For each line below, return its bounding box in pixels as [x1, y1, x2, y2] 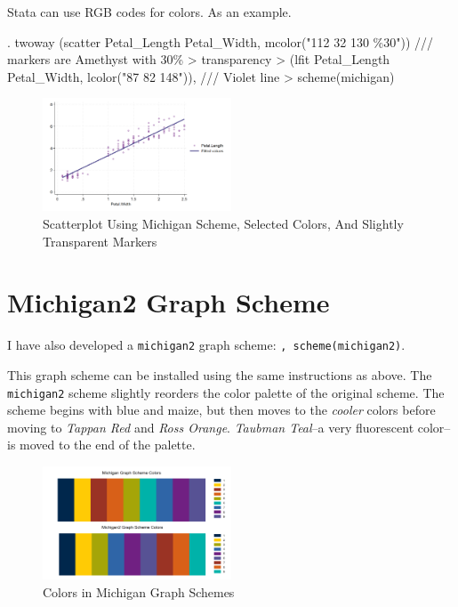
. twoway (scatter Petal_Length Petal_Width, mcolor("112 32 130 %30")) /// [7, 32, 434, 51]
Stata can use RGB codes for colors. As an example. [7, 3, 292, 20]
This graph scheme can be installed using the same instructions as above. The [7, 366, 432, 384]
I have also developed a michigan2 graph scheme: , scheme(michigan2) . [7, 336, 406, 354]
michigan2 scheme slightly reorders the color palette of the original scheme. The [7, 383, 445, 401]
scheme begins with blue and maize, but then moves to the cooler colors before [7, 401, 436, 419]
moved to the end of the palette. [20, 435, 196, 454]
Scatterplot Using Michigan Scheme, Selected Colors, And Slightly [43, 214, 404, 233]
